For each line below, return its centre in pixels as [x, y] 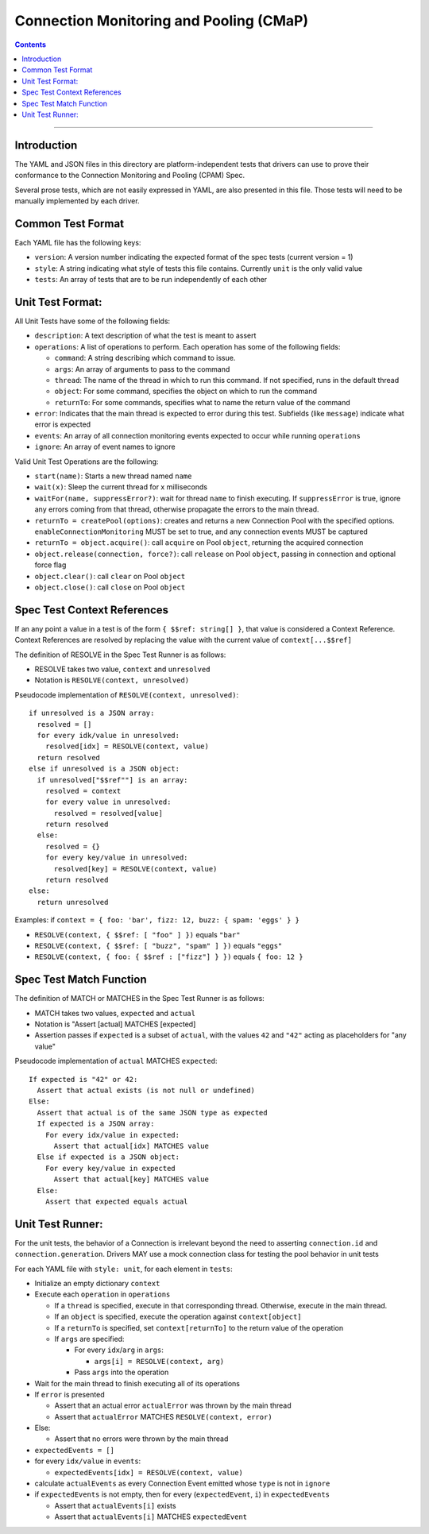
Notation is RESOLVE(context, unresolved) [112, 680]
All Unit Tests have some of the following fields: [93, 321]
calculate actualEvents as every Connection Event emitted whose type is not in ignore [182, 1484]
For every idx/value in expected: [112, 1135]
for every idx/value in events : [88, 1461]
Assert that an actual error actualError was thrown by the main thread [173, 1405]
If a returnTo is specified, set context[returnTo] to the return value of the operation [199, 1327]
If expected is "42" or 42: [83, 1079]
